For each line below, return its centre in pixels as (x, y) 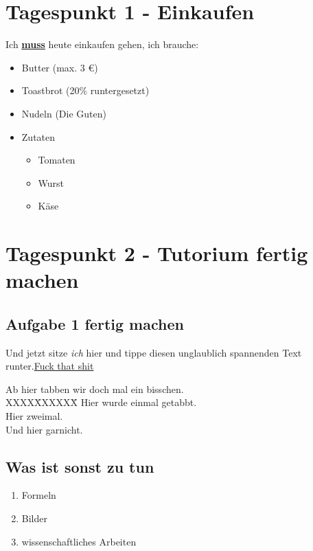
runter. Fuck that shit (50, 366)
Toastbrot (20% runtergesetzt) (85, 90)
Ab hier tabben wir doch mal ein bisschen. (95, 389)
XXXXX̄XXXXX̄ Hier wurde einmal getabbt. (101, 402)
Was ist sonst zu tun (80, 466)
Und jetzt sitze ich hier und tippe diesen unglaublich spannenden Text (154, 352)
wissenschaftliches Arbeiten (79, 541)
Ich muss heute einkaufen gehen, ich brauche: (102, 44)
